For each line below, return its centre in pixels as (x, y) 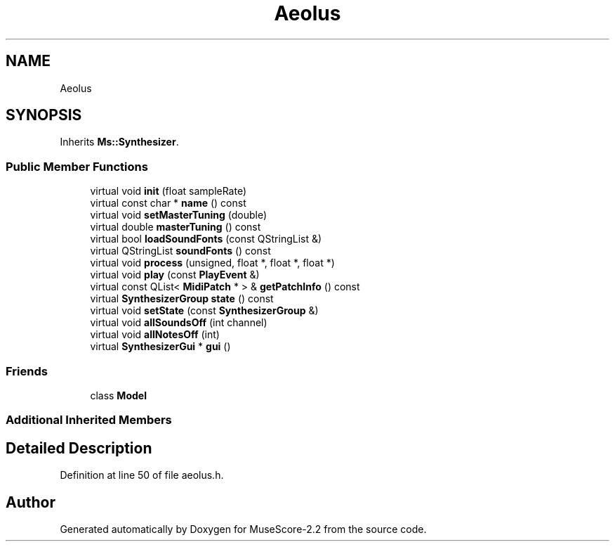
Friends (27, 371)
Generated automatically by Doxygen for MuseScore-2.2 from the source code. (243, 529)
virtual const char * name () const (168, 203)
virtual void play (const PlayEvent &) (175, 275)
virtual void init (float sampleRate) (168, 191)
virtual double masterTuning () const (176, 227)
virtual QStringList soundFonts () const (180, 251)
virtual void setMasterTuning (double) (178, 215)
